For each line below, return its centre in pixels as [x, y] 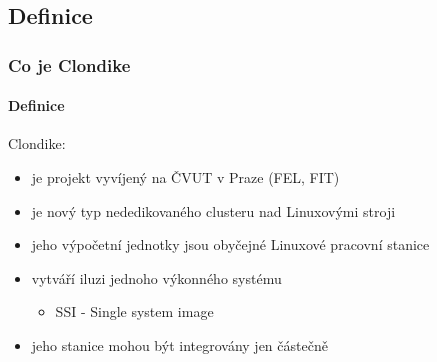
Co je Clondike [69, 64]
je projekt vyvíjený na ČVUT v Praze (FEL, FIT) [185, 177]
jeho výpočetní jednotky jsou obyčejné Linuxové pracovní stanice [230, 244]
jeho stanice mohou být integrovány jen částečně [179, 344]
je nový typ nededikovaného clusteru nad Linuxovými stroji [213, 210]
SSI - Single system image [134, 311]
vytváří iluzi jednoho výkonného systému [156, 277]
